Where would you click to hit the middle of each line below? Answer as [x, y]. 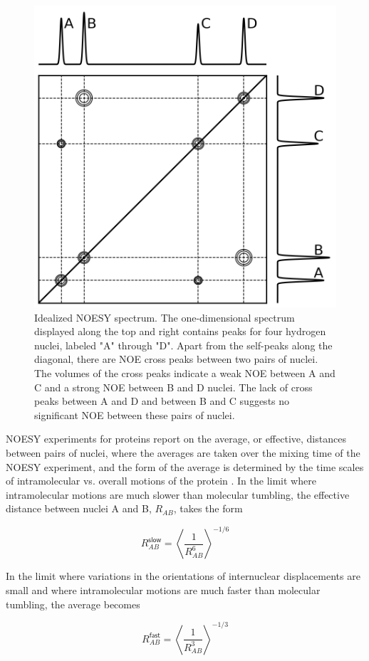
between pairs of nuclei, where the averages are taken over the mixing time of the [183, 452]
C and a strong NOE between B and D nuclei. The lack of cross [173, 387]
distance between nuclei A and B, [79, 508]
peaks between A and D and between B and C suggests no [162, 401]
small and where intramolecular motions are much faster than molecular [163, 590]
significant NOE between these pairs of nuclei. [135, 414]
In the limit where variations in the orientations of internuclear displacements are [183, 576]
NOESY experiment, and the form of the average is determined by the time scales [185, 466]
